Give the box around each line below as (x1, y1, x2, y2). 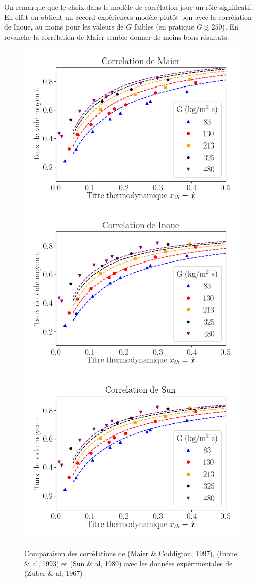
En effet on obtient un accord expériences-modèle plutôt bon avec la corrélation (4, 11, 252, 22)
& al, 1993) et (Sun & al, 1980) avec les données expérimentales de (24, 558, 233, 568)
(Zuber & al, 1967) (24, 568, 83, 578)
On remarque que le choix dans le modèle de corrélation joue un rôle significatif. (4, 2, 253, 12)
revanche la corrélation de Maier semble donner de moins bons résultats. (4, 31, 229, 42)
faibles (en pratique (134, 21, 195, 32)
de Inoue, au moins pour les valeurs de (4, 21, 124, 32)
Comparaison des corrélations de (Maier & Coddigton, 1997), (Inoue (24, 548, 237, 559)
